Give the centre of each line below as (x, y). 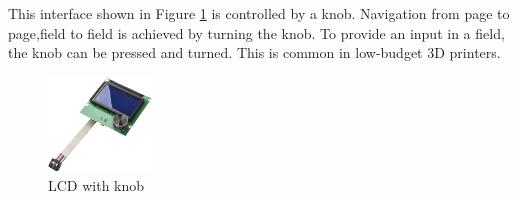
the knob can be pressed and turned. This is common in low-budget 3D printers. (254, 52)
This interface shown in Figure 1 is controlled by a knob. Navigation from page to (259, 13)
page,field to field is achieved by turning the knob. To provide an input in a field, (256, 32)
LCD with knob (96, 184)
